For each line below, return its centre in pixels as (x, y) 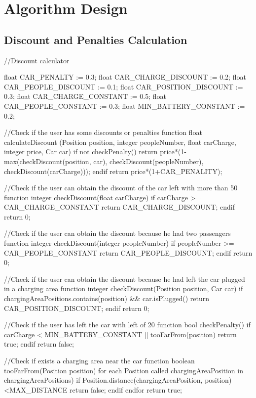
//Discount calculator (37, 60)
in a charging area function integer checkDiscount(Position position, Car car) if (124, 288)
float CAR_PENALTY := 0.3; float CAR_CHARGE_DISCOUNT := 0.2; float (125, 77)
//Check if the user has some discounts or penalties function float (103, 132)
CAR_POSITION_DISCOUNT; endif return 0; (77, 308)
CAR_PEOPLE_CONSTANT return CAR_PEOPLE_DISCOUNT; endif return (128, 252)
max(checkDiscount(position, (48, 161)
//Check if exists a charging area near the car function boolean (99, 361)
